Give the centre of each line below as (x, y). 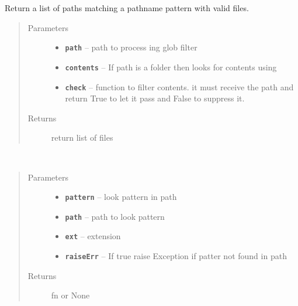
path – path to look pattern (115, 216)
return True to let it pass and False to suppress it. (155, 98)
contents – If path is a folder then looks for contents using (171, 67)
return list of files (82, 137)
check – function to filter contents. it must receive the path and (179, 86)
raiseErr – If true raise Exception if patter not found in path (176, 256)
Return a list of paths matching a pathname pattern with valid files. (127, 8)
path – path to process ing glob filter (131, 47)
